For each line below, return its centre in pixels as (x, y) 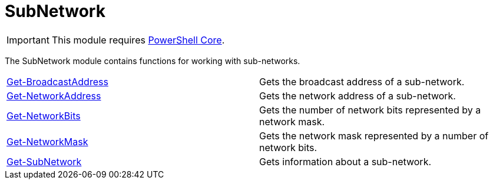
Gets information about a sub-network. (345, 161)
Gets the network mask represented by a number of (374, 136)
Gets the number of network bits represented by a (370, 110)
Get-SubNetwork (44, 161)
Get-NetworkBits (44, 116)
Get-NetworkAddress (54, 96)
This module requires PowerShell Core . (138, 40)
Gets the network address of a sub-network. (358, 96)
